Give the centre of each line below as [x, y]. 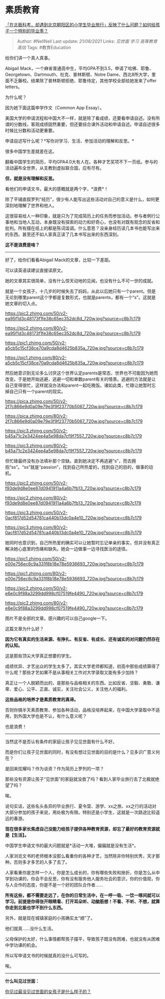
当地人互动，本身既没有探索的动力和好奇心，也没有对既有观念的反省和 [89, 222]
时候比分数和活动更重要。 [31, 130]
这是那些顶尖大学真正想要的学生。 [40, 656]
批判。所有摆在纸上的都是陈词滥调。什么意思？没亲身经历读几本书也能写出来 [82, 228]
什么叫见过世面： [22, 981]
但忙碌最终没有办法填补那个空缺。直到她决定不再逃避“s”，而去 [68, 461]
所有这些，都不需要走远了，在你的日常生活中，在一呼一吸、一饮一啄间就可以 [82, 895]
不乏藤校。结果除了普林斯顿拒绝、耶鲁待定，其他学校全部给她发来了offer [83, 80]
